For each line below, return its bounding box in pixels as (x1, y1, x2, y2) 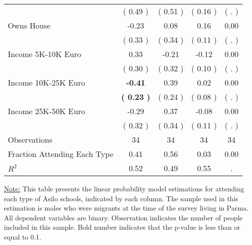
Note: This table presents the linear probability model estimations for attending (4, 184, 245, 193)
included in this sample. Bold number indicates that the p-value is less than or (4, 222, 241, 232)
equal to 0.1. (4, 231, 41, 242)
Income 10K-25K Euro (8, 77, 85, 88)
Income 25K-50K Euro (8, 105, 85, 117)
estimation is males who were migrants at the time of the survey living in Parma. (4, 203, 249, 213)
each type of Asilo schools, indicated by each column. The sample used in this (4, 193, 238, 203)
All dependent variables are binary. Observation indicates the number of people (4, 212, 243, 222)
